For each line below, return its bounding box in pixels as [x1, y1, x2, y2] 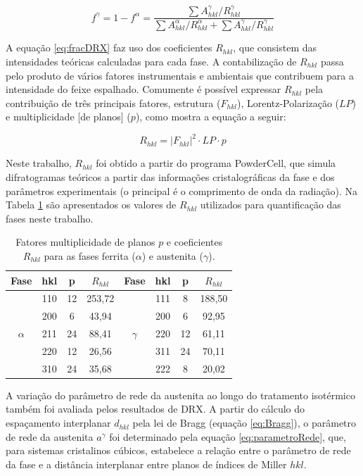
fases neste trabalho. [6, 211, 94, 225]
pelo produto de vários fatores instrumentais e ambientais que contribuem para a [6, 68, 354, 82]
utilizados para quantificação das [200, 197, 341, 212]
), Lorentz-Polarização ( [236, 95, 340, 110]
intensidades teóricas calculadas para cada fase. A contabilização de [6, 54, 297, 68]
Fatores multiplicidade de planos [15, 234, 155, 249]
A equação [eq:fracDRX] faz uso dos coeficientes [6, 40, 212, 55]
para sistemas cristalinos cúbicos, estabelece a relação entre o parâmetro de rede [6, 443, 351, 458]
